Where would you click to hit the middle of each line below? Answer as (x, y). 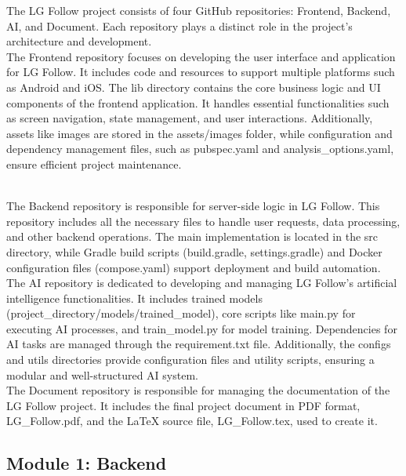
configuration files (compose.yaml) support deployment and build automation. (194, 267)
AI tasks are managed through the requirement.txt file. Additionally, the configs (199, 344)
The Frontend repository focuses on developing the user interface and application (201, 56)
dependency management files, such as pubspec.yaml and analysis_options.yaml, (200, 149)
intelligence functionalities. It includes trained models (134, 298)
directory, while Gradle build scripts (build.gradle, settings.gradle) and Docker (194, 251)
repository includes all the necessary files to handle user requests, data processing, (203, 221)
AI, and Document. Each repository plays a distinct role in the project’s (179, 25)
